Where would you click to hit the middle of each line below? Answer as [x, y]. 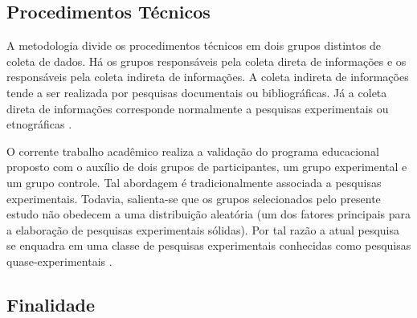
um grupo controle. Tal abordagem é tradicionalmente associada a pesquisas [194, 182]
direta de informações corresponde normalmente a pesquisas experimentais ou [198, 108]
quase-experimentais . [59, 261]
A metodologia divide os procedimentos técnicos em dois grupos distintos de [194, 45]
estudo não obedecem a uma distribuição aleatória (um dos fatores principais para [209, 214]
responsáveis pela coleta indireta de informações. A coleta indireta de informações [208, 77]
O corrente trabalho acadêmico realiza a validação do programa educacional [193, 151]
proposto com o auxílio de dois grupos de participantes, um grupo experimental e [207, 167]
